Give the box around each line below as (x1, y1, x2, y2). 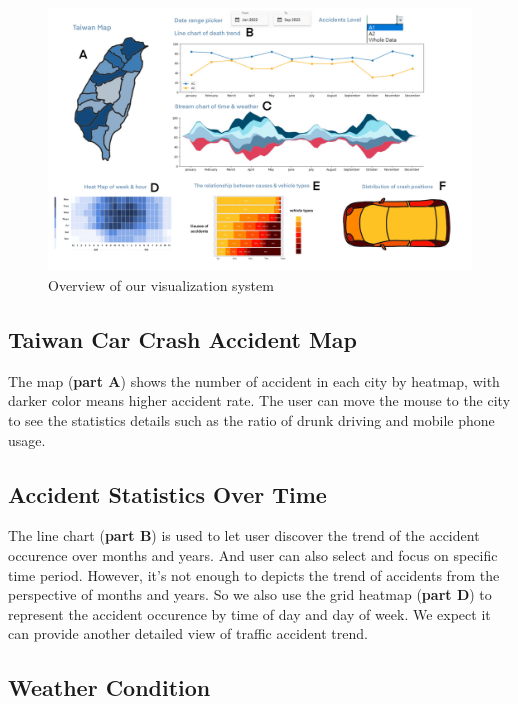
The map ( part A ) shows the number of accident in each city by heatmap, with (8, 370, 500, 391)
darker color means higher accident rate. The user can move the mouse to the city (8, 390, 511, 411)
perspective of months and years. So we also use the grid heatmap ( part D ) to (8, 584, 492, 605)
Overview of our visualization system (48, 274, 274, 295)
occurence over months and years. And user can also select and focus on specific (8, 544, 498, 565)
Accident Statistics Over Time (8, 478, 327, 509)
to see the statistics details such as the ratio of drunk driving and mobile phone (8, 409, 495, 430)
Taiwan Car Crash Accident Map (8, 323, 358, 354)
